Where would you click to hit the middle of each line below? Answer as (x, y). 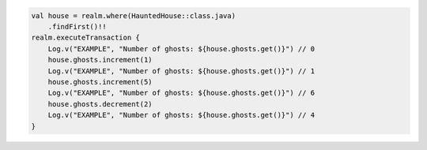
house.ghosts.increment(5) (100, 82)
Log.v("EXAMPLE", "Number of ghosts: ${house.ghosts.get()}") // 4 (181, 115)
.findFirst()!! (77, 26)
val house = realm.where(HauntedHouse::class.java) (134, 15)
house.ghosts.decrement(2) (100, 104)
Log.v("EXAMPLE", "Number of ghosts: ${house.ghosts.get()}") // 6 (181, 93)
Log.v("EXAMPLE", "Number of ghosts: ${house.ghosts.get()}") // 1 (181, 71)
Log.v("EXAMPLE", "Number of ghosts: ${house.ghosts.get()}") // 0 (181, 49)
